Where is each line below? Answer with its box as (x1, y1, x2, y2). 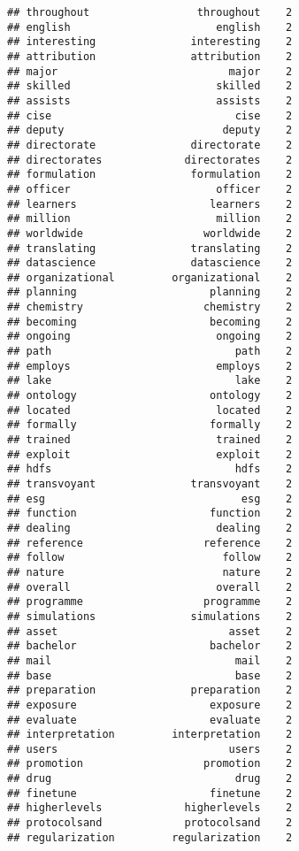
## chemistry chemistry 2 (7, 301, 293, 314)
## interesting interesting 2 (7, 35, 293, 49)
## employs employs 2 (7, 359, 293, 372)
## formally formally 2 (7, 418, 293, 432)
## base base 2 (7, 669, 293, 682)
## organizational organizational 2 (7, 271, 293, 284)
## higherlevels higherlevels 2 (7, 801, 293, 815)
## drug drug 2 (7, 772, 293, 786)
